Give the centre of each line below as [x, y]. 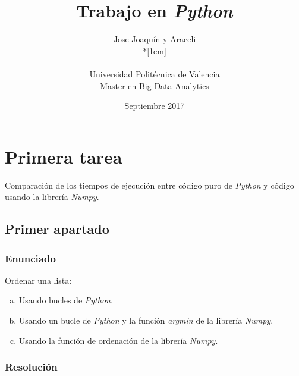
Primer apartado [57, 229]
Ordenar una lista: [38, 280]
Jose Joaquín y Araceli [155, 39]
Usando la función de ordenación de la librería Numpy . [118, 340]
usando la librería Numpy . [52, 197]
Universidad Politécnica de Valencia [155, 73]
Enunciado [30, 258]
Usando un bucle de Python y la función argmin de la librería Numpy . [146, 320]
